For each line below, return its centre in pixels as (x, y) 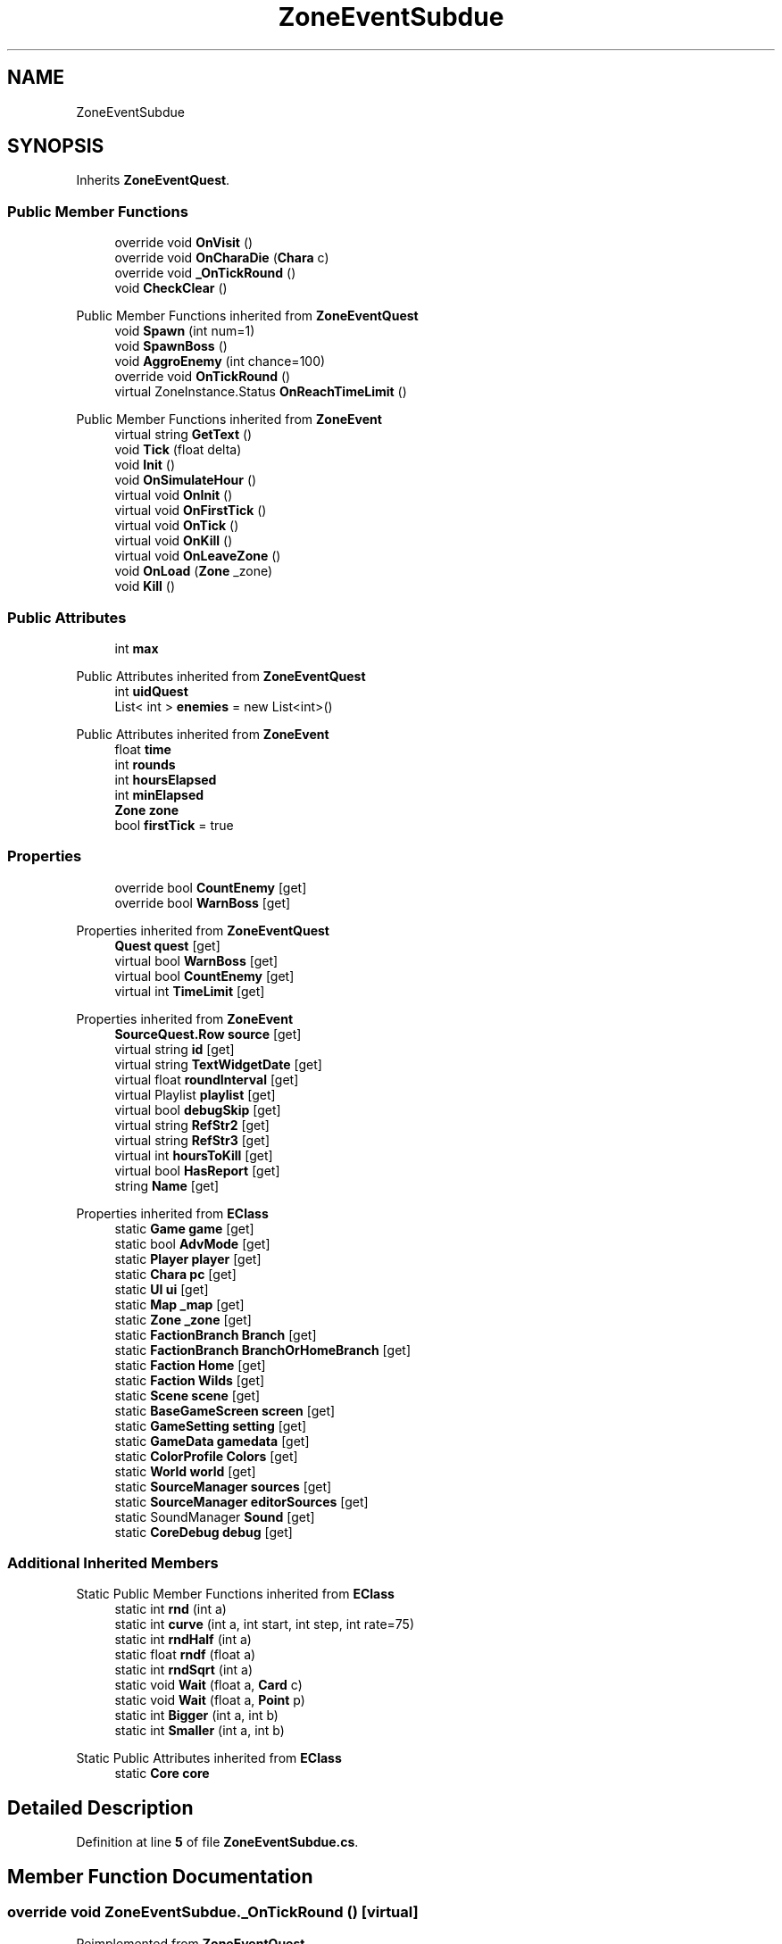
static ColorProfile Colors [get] (206, 1456)
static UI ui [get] (162, 1289)
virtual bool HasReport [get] (197, 1170)
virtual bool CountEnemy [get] (204, 976)
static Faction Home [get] (190, 1365)
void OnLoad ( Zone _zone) (194, 571)
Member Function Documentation (160, 1876)
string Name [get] (167, 1185)
